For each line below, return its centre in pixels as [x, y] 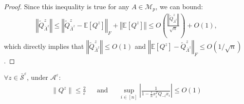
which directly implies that [44, 46]
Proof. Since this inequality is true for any [67, 6]
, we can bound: [179, 6]
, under [38, 77]
